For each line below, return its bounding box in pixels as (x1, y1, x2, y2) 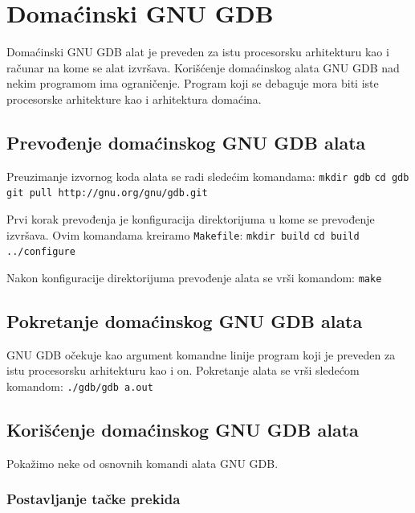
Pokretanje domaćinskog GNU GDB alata (6, 308, 363, 333)
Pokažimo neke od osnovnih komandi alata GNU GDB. (6, 454, 279, 471)
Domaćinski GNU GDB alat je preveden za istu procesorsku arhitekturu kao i (6, 43, 389, 60)
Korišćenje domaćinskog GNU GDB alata (6, 417, 359, 442)
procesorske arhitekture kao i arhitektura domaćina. (6, 90, 262, 107)
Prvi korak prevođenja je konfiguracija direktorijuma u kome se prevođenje (6, 211, 375, 228)
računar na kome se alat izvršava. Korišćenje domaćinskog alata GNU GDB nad (6, 59, 400, 76)
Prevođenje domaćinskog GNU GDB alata (6, 129, 366, 154)
